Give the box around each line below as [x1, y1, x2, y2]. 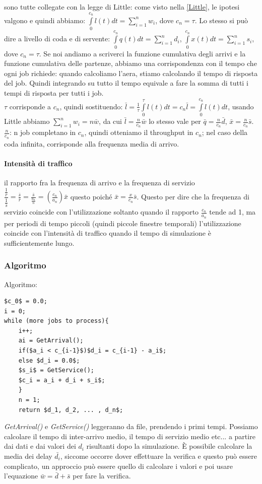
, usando [228, 101, 254, 111]
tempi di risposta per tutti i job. [4, 88, 104, 98]
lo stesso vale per [149, 116, 201, 126]
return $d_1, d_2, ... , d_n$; [18, 406, 123, 413]
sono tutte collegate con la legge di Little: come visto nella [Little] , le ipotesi [4, 2, 240, 12]
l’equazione [4, 470, 38, 481]
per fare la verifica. [73, 470, 131, 481]
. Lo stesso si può [194, 15, 248, 25]
